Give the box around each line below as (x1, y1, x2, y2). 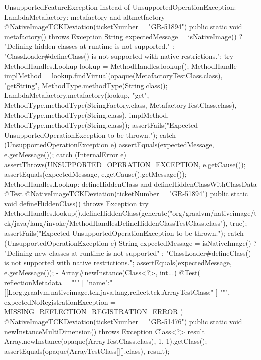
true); (230, 218, 247, 228)
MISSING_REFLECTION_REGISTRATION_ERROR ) (4, 306, 183, 317)
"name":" (86, 277, 113, 287)
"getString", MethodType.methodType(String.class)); (4, 80, 168, 90)
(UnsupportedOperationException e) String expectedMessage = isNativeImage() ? (4, 237, 257, 248)
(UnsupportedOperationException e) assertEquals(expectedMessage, (4, 139, 214, 150)
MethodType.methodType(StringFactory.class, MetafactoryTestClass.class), (4, 99, 237, 110)
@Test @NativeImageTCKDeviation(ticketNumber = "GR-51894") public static (4, 188, 248, 199)
